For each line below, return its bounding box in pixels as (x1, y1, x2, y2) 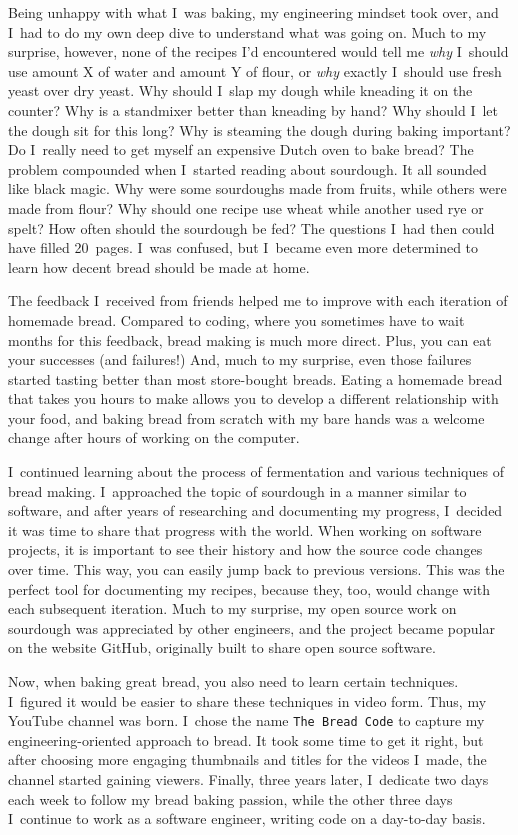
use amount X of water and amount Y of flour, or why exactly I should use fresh (8, 60, 502, 81)
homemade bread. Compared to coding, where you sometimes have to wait (8, 309, 465, 330)
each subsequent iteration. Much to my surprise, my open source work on (8, 598, 457, 619)
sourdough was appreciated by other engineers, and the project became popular (8, 617, 495, 638)
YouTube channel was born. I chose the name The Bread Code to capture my (8, 710, 485, 731)
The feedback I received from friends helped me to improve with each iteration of (8, 290, 508, 311)
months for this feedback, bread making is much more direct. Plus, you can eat (8, 329, 492, 350)
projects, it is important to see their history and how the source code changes (8, 539, 483, 560)
